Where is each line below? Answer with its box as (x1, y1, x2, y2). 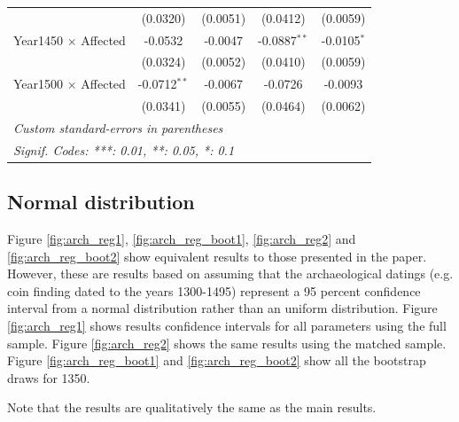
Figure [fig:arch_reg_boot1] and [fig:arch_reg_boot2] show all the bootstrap (7, 351, 426, 370)
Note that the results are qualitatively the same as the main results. (7, 398, 377, 417)
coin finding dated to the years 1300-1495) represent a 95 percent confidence (7, 281, 421, 300)
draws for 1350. (7, 368, 90, 387)
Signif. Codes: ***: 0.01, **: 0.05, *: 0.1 (13, 140, 235, 159)
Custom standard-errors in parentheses (13, 118, 223, 137)
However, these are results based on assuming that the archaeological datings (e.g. (7, 264, 454, 283)
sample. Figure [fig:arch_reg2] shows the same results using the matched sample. (7, 333, 447, 352)
